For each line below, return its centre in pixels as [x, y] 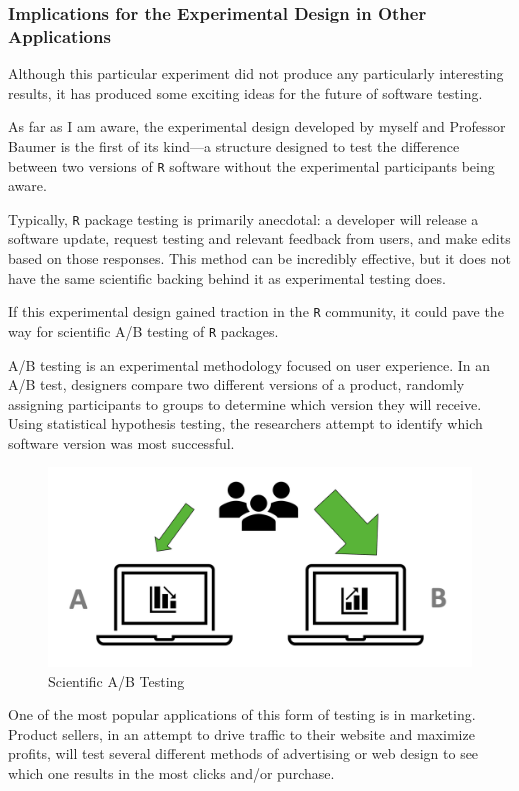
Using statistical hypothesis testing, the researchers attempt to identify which [245, 423]
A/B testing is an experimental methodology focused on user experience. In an [249, 364]
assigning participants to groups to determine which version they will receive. [245, 403]
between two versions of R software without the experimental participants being [251, 165]
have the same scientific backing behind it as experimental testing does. [227, 277]
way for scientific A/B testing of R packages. [143, 330]
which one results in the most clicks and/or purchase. [171, 773]
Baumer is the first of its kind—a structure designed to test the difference [234, 145]
